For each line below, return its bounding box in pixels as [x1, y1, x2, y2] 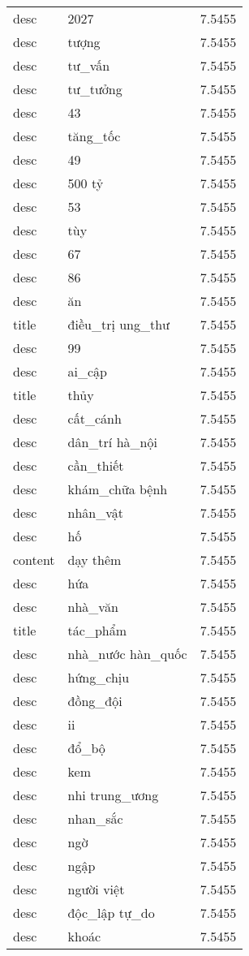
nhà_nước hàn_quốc [67, 644, 187, 663]
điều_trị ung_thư [67, 315, 170, 334]
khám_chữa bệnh [67, 480, 168, 498]
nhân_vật [67, 503, 124, 522]
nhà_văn [67, 597, 118, 616]
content [13, 550, 55, 569]
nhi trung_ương [67, 786, 159, 804]
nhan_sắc [67, 809, 123, 828]
